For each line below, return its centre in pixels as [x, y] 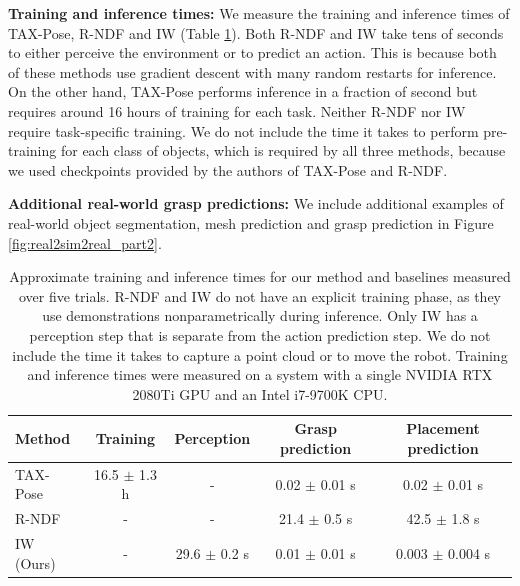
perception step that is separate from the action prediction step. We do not [260, 334]
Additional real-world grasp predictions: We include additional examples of [256, 203]
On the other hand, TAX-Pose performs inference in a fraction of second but [243, 91]
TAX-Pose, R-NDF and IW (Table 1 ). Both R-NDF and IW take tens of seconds [256, 32]
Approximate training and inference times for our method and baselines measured [260, 276]
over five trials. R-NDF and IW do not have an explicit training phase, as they [260, 295]
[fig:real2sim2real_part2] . [85, 242]
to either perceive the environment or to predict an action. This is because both [252, 52]
